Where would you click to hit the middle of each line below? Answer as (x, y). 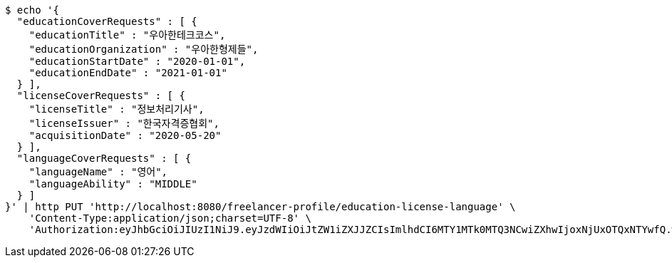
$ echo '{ (32, 10)
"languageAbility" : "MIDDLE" (113, 184)
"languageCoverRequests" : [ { (104, 158)
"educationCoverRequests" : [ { (107, 21)
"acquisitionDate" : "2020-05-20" (125, 135)
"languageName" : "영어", (98, 172)
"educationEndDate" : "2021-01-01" (128, 73)
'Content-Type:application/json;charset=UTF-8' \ (170, 218)
